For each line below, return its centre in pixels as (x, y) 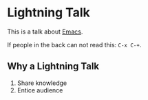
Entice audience (40, 90)
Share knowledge (42, 83)
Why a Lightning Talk (53, 66)
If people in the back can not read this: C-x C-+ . (74, 45)
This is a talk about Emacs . (45, 32)
